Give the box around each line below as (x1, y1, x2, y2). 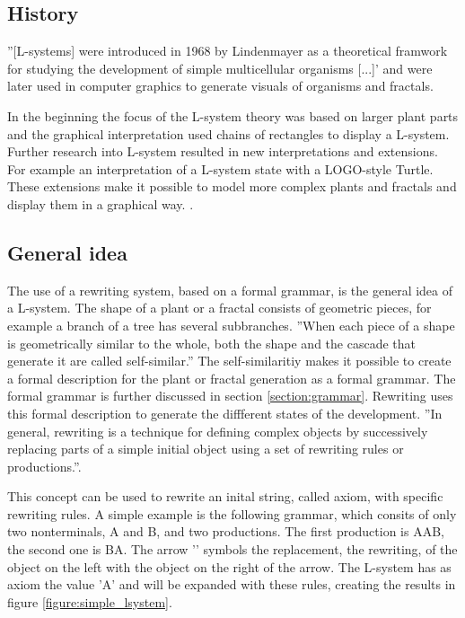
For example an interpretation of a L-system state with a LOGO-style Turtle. (7, 159, 434, 178)
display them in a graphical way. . (7, 194, 194, 213)
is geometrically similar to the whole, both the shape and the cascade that (7, 333, 416, 352)
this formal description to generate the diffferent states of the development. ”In (7, 403, 443, 422)
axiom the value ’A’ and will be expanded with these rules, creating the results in (7, 575, 456, 594)
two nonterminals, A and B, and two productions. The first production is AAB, (7, 522, 444, 541)
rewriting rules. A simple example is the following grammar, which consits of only (7, 504, 457, 523)
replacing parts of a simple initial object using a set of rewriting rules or (7, 439, 404, 458)
